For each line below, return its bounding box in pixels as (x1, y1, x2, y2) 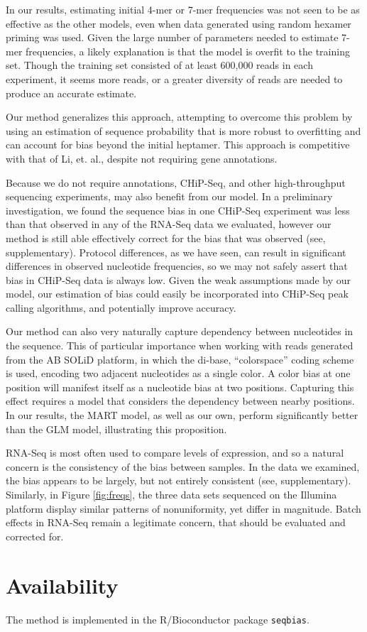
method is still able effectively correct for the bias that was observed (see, (6, 230, 326, 245)
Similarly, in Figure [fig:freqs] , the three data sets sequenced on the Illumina (6, 487, 337, 501)
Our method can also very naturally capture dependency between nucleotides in (6, 324, 354, 339)
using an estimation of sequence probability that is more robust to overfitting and (6, 123, 361, 138)
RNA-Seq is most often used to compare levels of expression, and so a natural (6, 445, 344, 460)
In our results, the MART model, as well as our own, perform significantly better (6, 408, 358, 423)
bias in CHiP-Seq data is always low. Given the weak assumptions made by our (6, 272, 351, 287)
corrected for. (6, 528, 64, 543)
